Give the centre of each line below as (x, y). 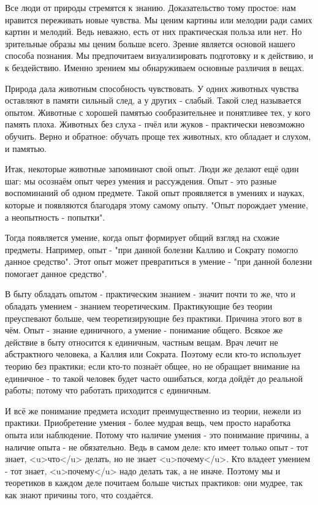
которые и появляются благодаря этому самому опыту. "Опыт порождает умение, (157, 204)
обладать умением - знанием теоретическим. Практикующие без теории (139, 306)
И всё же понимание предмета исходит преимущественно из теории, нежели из (153, 410)
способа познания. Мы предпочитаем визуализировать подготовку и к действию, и (159, 55)
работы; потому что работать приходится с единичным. (108, 390)
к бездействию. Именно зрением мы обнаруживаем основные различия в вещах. (155, 67)
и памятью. (26, 148)
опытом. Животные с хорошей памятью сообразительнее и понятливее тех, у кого (158, 112)
